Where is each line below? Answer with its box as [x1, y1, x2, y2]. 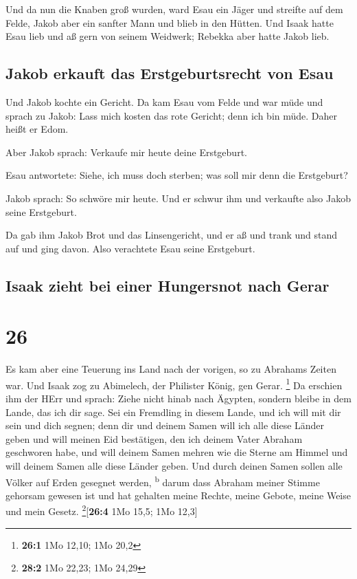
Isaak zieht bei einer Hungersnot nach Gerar [5, 274, 330, 296]
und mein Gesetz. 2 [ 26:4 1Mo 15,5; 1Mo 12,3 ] [5, 502, 198, 518]
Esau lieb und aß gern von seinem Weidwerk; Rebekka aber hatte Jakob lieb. [5, 29, 330, 43]
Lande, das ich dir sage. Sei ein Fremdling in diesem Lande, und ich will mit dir [5, 404, 341, 419]
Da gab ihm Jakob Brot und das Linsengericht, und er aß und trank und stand [5, 228, 338, 242]
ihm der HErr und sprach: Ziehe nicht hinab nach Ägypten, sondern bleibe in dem [5, 391, 352, 406]
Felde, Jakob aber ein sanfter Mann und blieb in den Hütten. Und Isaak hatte [5, 15, 334, 30]
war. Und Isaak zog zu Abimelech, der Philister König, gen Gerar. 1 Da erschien [5, 375, 343, 392]
